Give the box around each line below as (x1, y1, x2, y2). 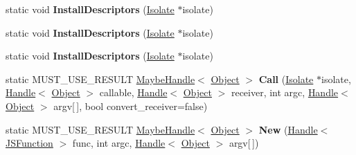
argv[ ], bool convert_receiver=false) (53, 98, 208, 113)
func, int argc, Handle (72, 136, 166, 150)
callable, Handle (99, 85, 168, 100)
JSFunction (6, 136, 53, 150)
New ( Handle (258, 122, 318, 136)
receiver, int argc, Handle (231, 85, 339, 100)
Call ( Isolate (258, 71, 314, 86)
